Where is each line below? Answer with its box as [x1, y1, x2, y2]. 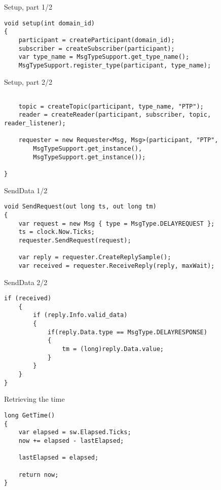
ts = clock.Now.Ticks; [18, 228, 95, 236]
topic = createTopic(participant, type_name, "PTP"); [18, 102, 204, 110]
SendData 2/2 [4, 276, 48, 287]
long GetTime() [4, 411, 55, 419]
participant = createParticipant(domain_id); [18, 36, 175, 44]
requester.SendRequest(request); [18, 236, 131, 244]
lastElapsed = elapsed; [18, 454, 99, 462]
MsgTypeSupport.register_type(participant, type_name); [18, 61, 211, 69]
